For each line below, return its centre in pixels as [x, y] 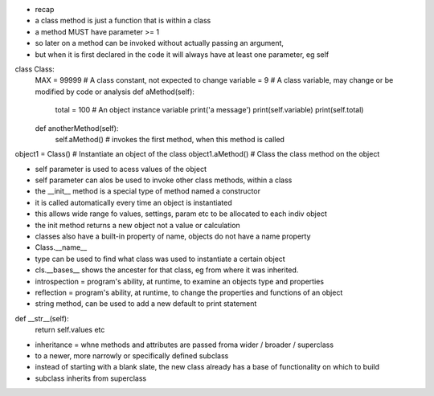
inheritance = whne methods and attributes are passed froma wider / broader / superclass [184, 345]
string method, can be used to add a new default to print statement [146, 304]
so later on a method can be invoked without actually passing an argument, [160, 43]
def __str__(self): [42, 318]
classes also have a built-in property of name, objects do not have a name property [173, 236]
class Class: [35, 69]
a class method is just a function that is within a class [123, 21]
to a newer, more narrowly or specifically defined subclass [132, 355]
